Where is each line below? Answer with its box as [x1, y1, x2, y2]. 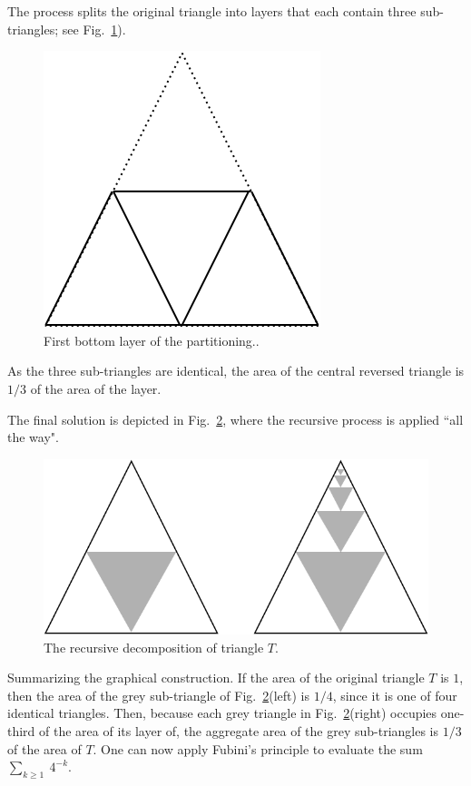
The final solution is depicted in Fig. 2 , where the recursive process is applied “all [7, 409, 464, 428]
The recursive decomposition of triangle [44, 637, 264, 656]
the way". [7, 427, 59, 447]
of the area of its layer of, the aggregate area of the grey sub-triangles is [39, 722, 439, 741]
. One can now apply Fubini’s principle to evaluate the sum [93, 739, 423, 758]
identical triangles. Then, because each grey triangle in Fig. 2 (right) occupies [7, 703, 437, 722]
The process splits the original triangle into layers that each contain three [7, 2, 417, 20]
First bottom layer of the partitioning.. [44, 330, 260, 349]
